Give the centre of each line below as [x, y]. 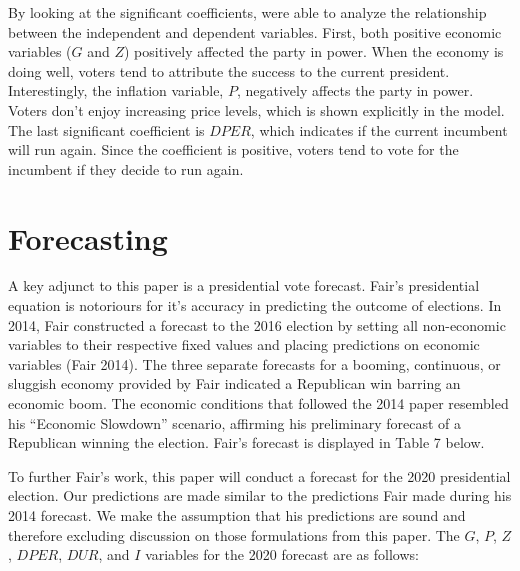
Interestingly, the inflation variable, [116, 90]
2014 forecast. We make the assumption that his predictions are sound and [237, 515]
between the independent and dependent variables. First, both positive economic [255, 31]
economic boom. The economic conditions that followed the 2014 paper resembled [258, 403]
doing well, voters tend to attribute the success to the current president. [229, 70]
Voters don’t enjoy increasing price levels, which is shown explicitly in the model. [256, 109]
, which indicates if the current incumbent [379, 129]
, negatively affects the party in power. [355, 90]
